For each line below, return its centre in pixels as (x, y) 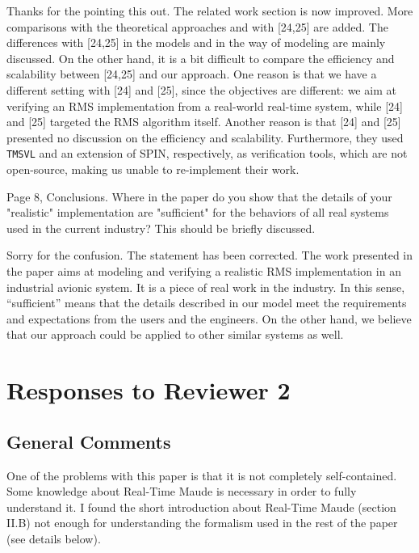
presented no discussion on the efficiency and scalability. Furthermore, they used (205, 137)
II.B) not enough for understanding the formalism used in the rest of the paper (202, 523)
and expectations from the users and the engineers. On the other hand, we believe (209, 318)
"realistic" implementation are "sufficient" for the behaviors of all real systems (198, 212)
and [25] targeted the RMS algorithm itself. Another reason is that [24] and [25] (204, 122)
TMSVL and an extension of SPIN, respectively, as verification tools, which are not (207, 153)
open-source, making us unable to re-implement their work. (153, 169)
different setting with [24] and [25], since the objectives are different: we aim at (201, 89)
